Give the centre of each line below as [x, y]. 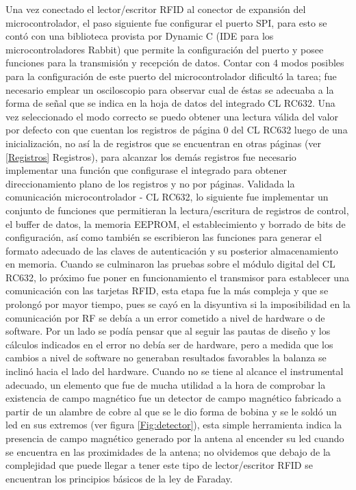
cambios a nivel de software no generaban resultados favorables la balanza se [166, 358]
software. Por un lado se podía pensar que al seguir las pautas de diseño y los [168, 331]
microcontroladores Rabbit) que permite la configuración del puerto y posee [165, 49]
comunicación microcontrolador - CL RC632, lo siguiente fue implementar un [167, 197]
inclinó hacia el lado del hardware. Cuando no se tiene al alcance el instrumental [175, 371]
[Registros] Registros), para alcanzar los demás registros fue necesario [151, 156]
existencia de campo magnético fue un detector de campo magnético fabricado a [174, 398]
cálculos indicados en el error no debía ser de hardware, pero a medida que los [169, 344]
